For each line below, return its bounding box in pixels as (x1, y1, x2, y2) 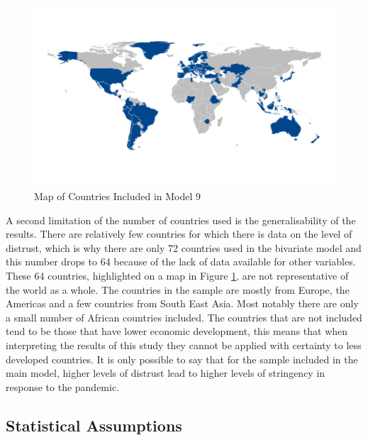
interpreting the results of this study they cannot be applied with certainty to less (6, 337, 362, 352)
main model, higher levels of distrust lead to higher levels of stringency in (6, 365, 325, 380)
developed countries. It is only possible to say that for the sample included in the (6, 351, 358, 366)
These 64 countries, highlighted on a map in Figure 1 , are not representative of (6, 268, 349, 282)
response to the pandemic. (6, 379, 120, 394)
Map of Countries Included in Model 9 (34, 188, 201, 203)
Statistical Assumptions (6, 414, 182, 436)
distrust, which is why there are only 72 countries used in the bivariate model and (6, 240, 362, 255)
